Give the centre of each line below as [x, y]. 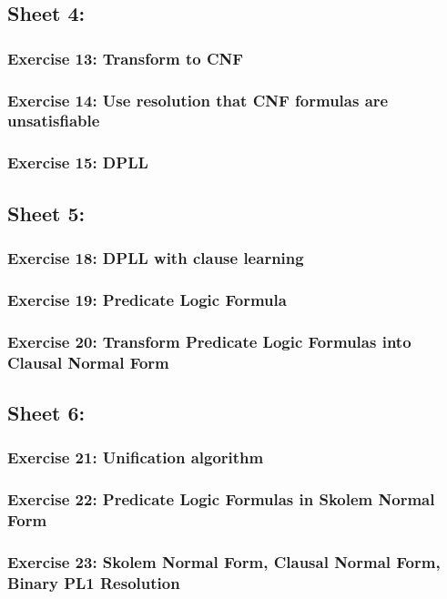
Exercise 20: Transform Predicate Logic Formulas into [209, 341]
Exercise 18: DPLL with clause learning [156, 257]
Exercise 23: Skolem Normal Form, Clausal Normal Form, [224, 561]
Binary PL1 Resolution [94, 582]
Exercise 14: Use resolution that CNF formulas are [198, 100]
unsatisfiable [54, 121]
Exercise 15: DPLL [78, 162]
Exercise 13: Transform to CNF [126, 58]
